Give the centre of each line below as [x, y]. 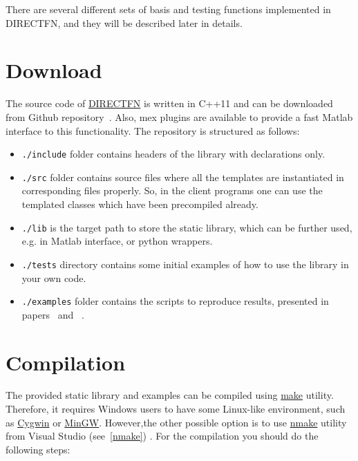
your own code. [54, 277]
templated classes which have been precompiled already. [140, 204]
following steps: [38, 449]
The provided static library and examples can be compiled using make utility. [170, 395]
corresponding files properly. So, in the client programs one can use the [172, 190]
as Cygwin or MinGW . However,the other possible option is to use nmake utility [176, 422]
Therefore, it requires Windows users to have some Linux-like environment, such [176, 409]
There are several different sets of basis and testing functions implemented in [168, 9]
